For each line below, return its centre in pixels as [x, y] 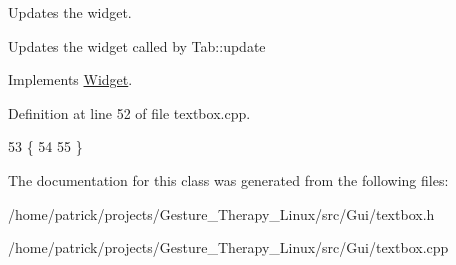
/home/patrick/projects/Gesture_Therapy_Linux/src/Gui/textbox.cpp [228, 247]
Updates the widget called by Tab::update [137, 45]
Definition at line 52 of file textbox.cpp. [129, 112]
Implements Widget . [70, 79]
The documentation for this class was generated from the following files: [228, 179]
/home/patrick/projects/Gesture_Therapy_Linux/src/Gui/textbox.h [221, 213]
